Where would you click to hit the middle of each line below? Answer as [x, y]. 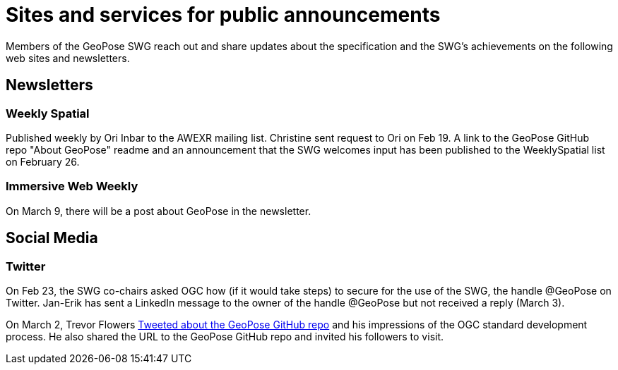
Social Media [52, 238]
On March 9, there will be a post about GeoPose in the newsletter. [159, 211]
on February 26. [43, 161]
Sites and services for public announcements [223, 15]
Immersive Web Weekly [72, 186]
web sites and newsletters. [68, 58]
